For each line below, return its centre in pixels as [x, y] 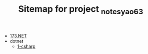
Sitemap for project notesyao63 [81, 10]
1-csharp [26, 46]
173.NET [18, 36]
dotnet [17, 41]
